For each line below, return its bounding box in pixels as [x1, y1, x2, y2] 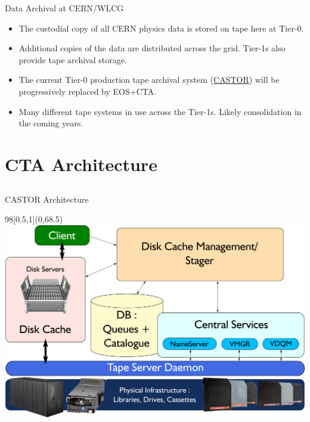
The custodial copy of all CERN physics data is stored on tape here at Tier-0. [18, 21, 304, 34]
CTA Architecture [5, 151, 157, 176]
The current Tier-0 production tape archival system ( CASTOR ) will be [18, 73, 280, 86]
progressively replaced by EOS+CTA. [18, 85, 157, 97]
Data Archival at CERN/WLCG [5, 2, 124, 14]
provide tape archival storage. [18, 53, 127, 66]
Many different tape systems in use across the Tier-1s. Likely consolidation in [18, 105, 302, 117]
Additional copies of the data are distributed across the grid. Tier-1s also [18, 42, 286, 54]
